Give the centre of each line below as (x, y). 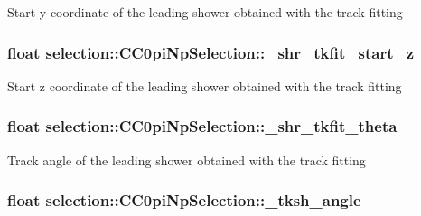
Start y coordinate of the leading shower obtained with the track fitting (205, 12)
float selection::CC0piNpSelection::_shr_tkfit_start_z (211, 52)
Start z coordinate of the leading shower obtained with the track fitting (205, 85)
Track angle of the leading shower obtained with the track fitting (187, 160)
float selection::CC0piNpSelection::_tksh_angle (184, 200)
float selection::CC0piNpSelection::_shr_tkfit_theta (202, 126)
